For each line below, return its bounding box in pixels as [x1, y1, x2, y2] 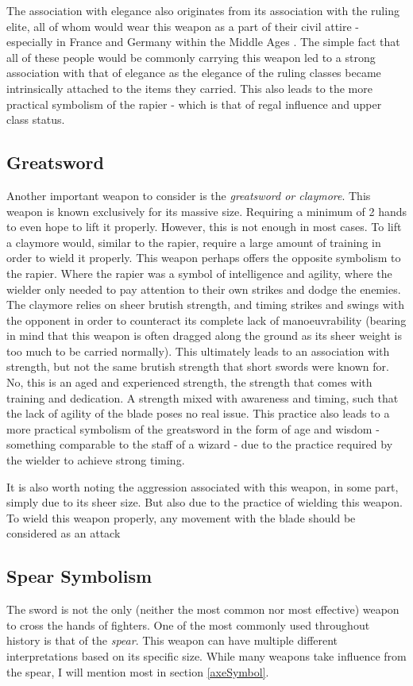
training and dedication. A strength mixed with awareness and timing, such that [6, 389, 399, 406]
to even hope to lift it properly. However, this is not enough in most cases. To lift [6, 218, 402, 235]
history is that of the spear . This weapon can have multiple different [6, 632, 338, 649]
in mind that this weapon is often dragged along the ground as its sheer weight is [6, 327, 402, 344]
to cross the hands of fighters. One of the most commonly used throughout [6, 616, 370, 633]
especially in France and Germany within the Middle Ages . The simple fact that [6, 33, 400, 50]
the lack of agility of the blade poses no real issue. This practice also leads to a [6, 405, 390, 422]
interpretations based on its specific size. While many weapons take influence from [6, 648, 407, 664]
